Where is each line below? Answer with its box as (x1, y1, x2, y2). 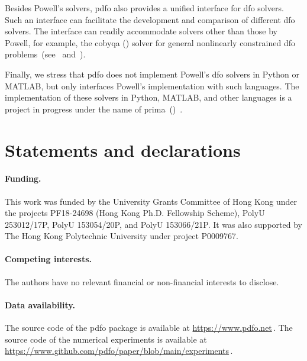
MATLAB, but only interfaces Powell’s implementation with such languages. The (5, 79, 299, 92)
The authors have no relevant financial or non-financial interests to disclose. (5, 275, 279, 288)
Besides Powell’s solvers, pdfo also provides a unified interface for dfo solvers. (5, 2, 284, 14)
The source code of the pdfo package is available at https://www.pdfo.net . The (5, 321, 293, 334)
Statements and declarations (5, 137, 241, 162)
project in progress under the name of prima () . (5, 102, 183, 115)
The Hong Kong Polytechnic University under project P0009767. (5, 230, 238, 242)
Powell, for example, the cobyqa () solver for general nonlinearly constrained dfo (5, 36, 296, 49)
